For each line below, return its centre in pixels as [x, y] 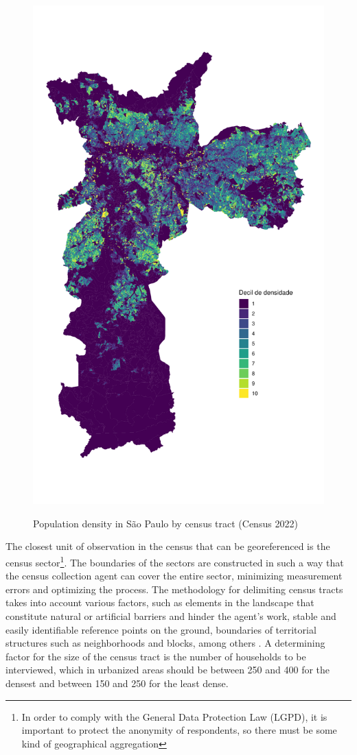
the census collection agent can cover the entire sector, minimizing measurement [174, 576]
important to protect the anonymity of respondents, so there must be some [179, 730]
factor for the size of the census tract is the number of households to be [156, 656]
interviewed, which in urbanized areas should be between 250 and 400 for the [168, 670]
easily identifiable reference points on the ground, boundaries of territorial [161, 629]
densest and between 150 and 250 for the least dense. [117, 683]
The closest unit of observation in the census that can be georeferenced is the [168, 546]
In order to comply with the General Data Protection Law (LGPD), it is [174, 716]
